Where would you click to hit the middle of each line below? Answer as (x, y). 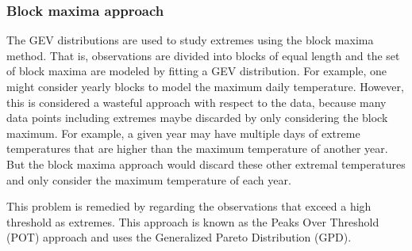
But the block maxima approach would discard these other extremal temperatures (206, 164)
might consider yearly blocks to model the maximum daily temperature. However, (205, 86)
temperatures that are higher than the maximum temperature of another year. (197, 148)
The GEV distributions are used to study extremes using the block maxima (190, 40)
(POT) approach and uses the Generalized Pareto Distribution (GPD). (179, 237)
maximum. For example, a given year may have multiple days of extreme (183, 133)
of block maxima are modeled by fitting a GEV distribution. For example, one (197, 71)
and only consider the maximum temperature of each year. (149, 179)
